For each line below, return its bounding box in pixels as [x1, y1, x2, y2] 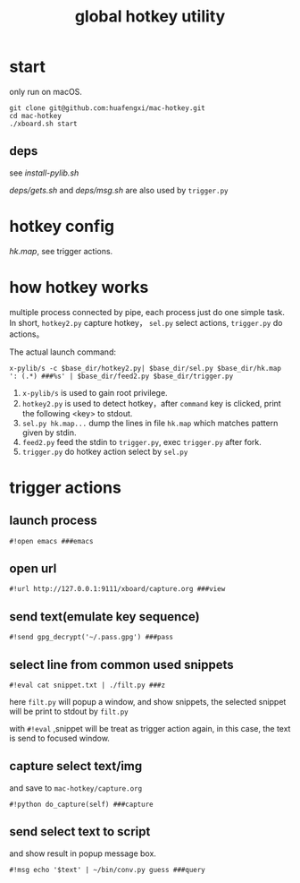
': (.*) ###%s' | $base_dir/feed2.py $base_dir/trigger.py [9, 372, 234, 381]
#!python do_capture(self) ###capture [9, 800, 154, 809]
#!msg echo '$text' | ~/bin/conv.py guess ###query [9, 865, 205, 874]
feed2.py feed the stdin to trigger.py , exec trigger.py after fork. [21, 436, 262, 447]
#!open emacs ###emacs [9, 536, 94, 545]
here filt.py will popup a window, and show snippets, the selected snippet [9, 697, 287, 707]
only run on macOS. [9, 86, 83, 97]
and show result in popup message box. [9, 848, 156, 859]
